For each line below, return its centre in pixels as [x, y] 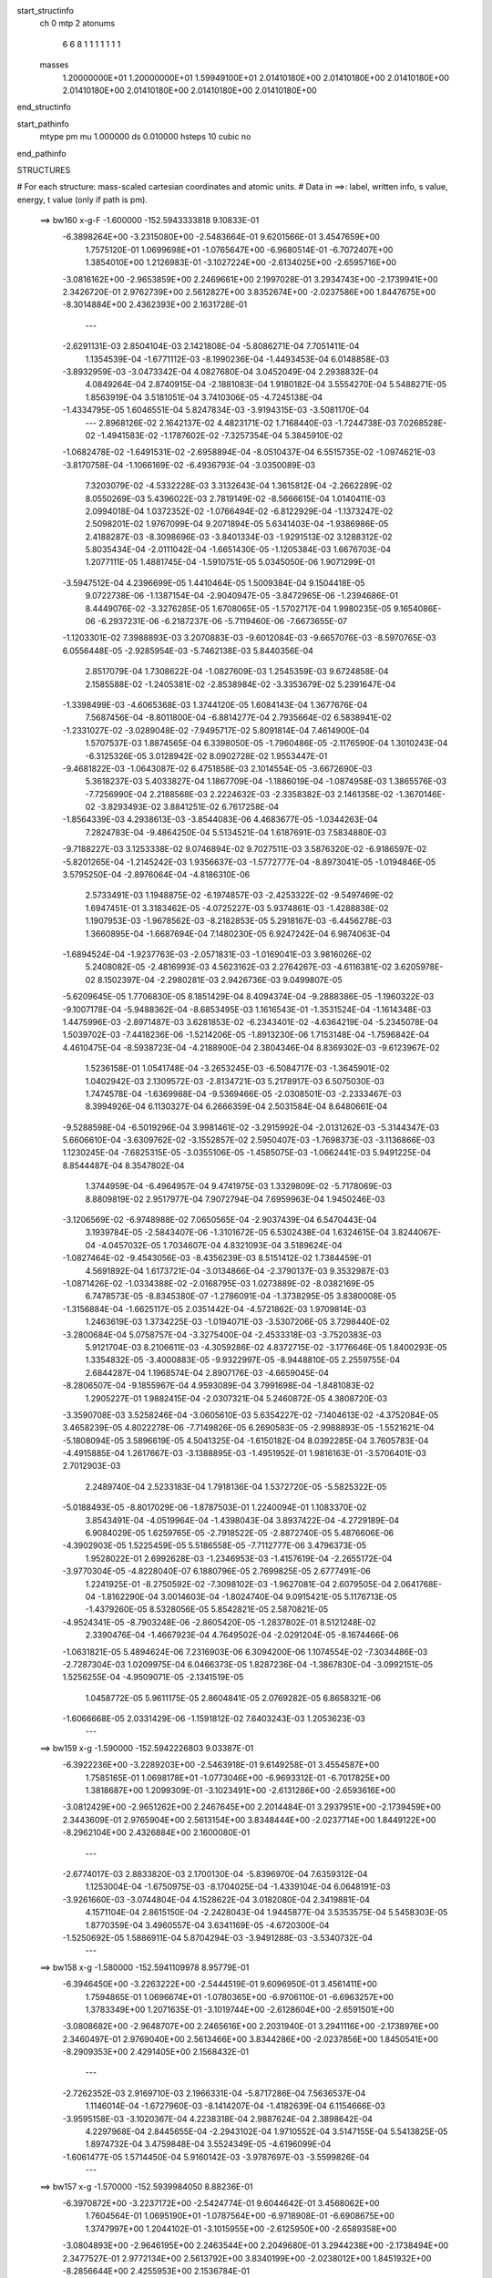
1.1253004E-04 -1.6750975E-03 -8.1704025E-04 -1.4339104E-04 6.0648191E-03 [238, 1887]
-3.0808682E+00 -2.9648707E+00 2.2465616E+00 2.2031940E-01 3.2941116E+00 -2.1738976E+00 [251, 2027]
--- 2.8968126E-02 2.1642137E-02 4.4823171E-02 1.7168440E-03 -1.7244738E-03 [241, 423]
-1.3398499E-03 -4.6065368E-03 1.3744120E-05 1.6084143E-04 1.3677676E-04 [215, 704]
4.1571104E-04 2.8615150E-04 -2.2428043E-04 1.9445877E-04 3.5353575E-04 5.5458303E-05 [266, 1913]
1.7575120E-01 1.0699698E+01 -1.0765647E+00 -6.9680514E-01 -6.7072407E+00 [239, 250]
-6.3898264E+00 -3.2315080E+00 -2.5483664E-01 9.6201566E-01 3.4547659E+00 [221, 237]
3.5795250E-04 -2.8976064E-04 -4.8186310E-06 [156, 875]
